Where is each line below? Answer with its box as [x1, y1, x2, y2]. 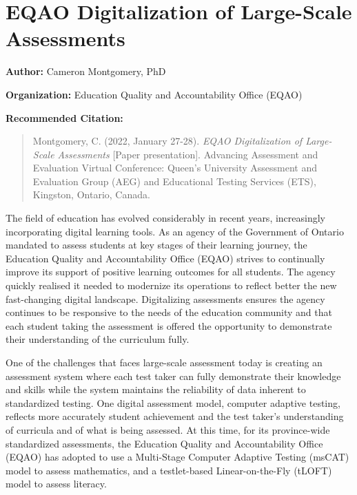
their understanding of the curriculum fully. [6, 332, 190, 346]
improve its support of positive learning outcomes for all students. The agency [6, 264, 336, 279]
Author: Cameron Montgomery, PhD [6, 64, 166, 78]
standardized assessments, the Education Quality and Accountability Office [6, 436, 323, 450]
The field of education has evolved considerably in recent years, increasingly [6, 211, 326, 225]
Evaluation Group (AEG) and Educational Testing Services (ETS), [32, 173, 316, 188]
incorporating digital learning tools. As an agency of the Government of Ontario [6, 224, 344, 238]
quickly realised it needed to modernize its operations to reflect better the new [6, 278, 337, 293]
